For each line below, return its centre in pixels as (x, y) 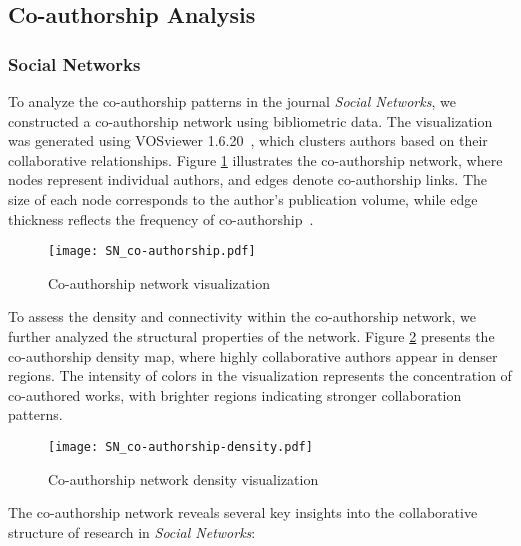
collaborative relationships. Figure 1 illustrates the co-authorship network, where (255, 159)
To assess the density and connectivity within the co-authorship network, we (242, 316)
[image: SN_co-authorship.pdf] (152, 251)
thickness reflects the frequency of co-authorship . (161, 218)
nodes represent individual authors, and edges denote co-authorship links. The (247, 179)
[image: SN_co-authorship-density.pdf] (180, 446)
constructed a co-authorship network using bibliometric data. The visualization (250, 120)
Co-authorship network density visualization (183, 478)
